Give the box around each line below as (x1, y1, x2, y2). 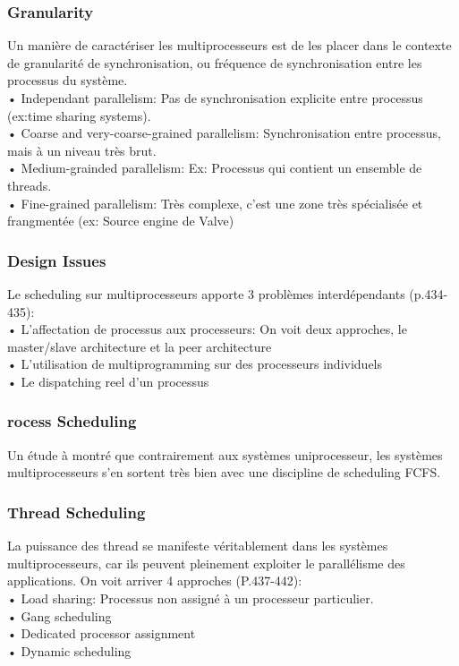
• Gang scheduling (7, 606, 112, 625)
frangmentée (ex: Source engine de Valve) (7, 211, 234, 230)
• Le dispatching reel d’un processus (7, 371, 209, 390)
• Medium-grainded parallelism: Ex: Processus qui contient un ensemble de (7, 158, 422, 177)
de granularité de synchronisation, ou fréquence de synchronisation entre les (7, 53, 422, 72)
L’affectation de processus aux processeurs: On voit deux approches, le (21, 320, 407, 338)
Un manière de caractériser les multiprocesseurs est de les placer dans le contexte (7, 36, 452, 55)
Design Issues (7, 249, 106, 271)
